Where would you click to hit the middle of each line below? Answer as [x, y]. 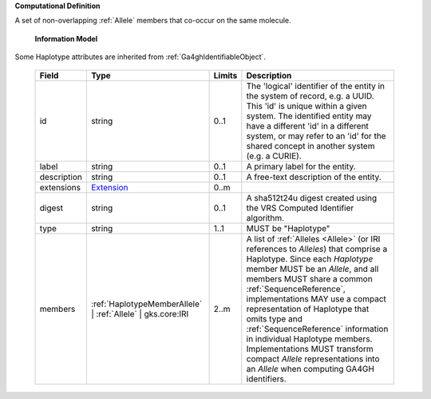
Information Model [66, 38]
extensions [60, 187]
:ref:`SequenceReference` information [317, 329]
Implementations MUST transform [310, 349]
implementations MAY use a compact [316, 298]
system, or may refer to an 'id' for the [316, 136]
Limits [225, 75]
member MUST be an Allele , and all [312, 269]
